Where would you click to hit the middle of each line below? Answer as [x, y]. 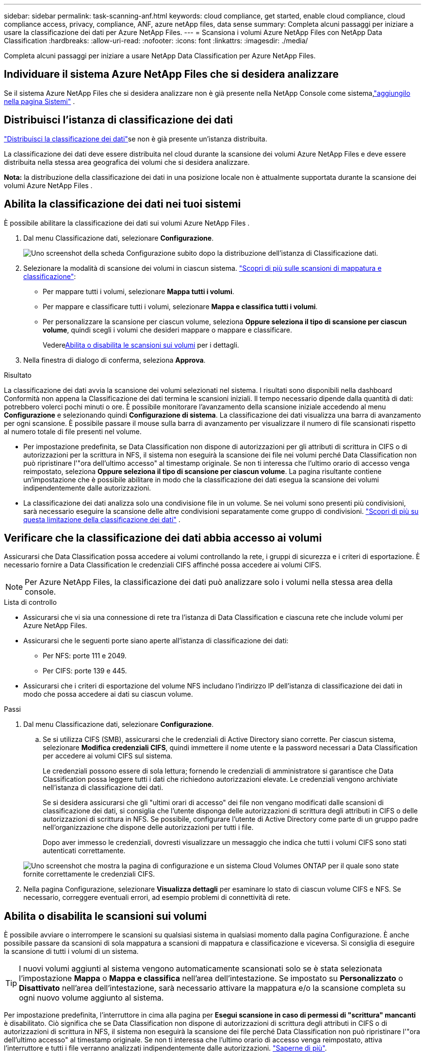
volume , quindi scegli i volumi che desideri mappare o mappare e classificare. [167, 330]
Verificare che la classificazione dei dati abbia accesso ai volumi [163, 538]
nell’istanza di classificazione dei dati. [103, 788]
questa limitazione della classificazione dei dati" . [102, 519]
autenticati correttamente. [84, 851]
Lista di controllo [30, 602]
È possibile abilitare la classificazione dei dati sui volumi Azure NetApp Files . [127, 223]
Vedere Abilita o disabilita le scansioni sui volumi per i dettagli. [141, 345]
